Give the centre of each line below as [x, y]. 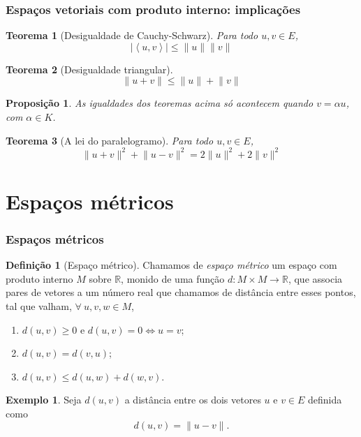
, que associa [315, 278]
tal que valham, [39, 306]
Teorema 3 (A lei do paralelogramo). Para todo [110, 140]
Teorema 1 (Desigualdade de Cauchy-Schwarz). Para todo [132, 35]
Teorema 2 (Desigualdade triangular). [89, 69]
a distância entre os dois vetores [193, 400]
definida [325, 400]
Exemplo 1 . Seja [44, 400]
